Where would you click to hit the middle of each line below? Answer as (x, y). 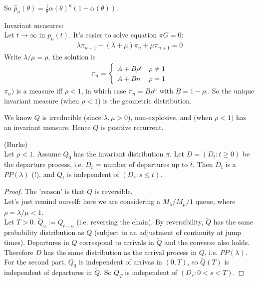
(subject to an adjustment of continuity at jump (168, 232)
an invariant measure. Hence (47, 127)
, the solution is (72, 56)
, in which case (104, 91)
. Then (203, 164)
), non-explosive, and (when (170, 117)
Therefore (19, 252)
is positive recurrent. (132, 127)
